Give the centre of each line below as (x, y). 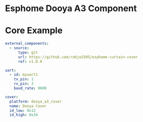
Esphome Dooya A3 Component (71, 8)
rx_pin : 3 (24, 84)
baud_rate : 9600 (30, 88)
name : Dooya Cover (28, 106)
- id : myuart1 (24, 75)
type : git (28, 52)
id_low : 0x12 (23, 110)
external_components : (27, 44)
